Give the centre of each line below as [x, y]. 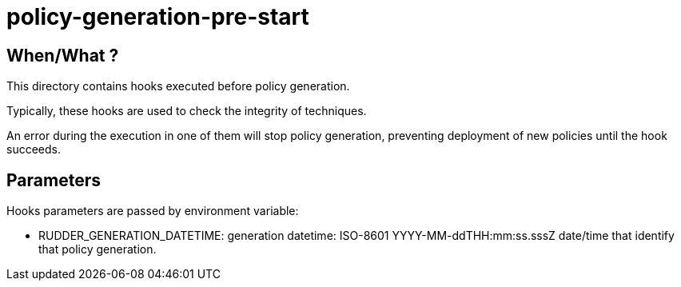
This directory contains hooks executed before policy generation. [178, 86]
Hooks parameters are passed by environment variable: [153, 211]
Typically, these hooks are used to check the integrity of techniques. [187, 111]
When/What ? [63, 55]
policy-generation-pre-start [158, 17]
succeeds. [34, 149]
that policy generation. [98, 249]
